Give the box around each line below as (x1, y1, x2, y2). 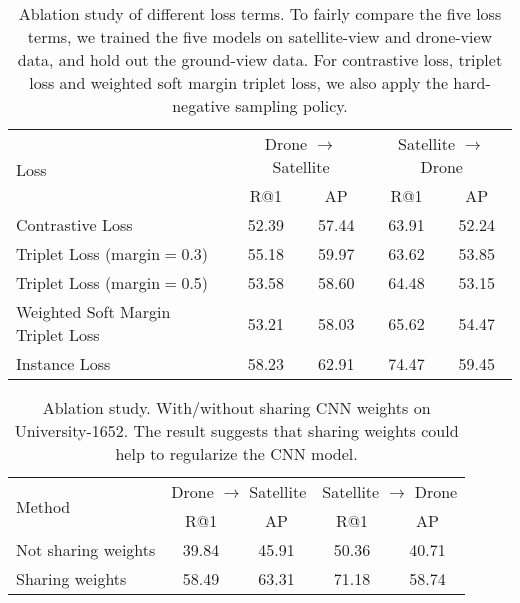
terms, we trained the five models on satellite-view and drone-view (27, 25, 493, 48)
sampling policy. (235, 94, 348, 117)
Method (16, 494, 71, 518)
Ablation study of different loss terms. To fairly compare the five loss (18, 2, 502, 25)
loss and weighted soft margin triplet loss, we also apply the (29, 71, 449, 94)
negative (172, 94, 230, 117)
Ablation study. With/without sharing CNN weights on (42, 396, 431, 419)
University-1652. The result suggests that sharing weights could (14, 419, 459, 442)
